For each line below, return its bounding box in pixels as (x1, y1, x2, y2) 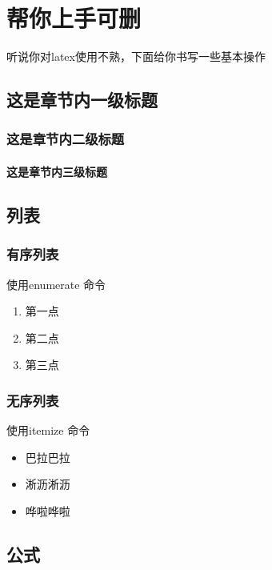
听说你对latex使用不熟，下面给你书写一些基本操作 (6, 48, 266, 65)
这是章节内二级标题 (6, 129, 125, 149)
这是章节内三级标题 (6, 163, 107, 179)
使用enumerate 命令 (6, 275, 106, 292)
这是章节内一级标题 (6, 87, 158, 112)
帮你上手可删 (6, 2, 142, 34)
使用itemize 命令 (6, 422, 90, 439)
